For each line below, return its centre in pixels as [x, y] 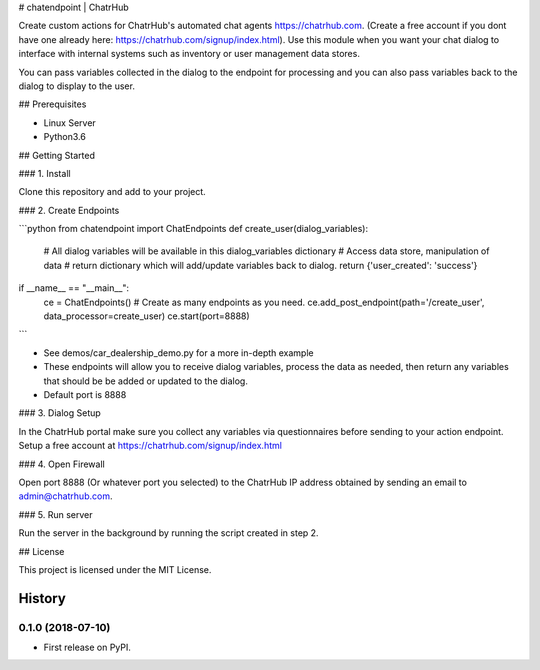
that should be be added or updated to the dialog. [146, 381]
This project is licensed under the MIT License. [115, 569]
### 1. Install [44, 173]
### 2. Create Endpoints [69, 210]
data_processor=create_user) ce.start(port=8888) [146, 316]
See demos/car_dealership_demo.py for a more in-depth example [178, 352]
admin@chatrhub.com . [65, 496]
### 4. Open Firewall [61, 464]
